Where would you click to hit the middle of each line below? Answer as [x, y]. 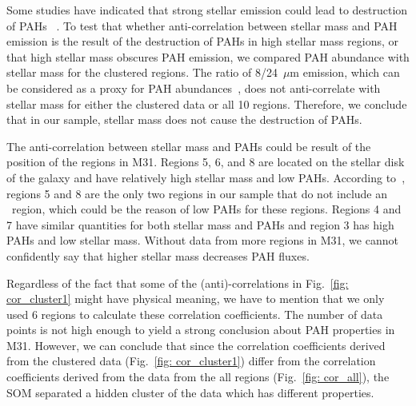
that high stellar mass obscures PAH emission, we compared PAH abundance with [208, 56]
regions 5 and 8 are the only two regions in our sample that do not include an [197, 193]
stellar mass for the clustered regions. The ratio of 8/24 [142, 72]
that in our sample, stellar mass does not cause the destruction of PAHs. [184, 119]
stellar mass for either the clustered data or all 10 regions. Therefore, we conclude [207, 103]
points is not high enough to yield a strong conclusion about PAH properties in [201, 330]
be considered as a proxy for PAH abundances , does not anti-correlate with [194, 88]
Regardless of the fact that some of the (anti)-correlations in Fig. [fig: [178, 283]
